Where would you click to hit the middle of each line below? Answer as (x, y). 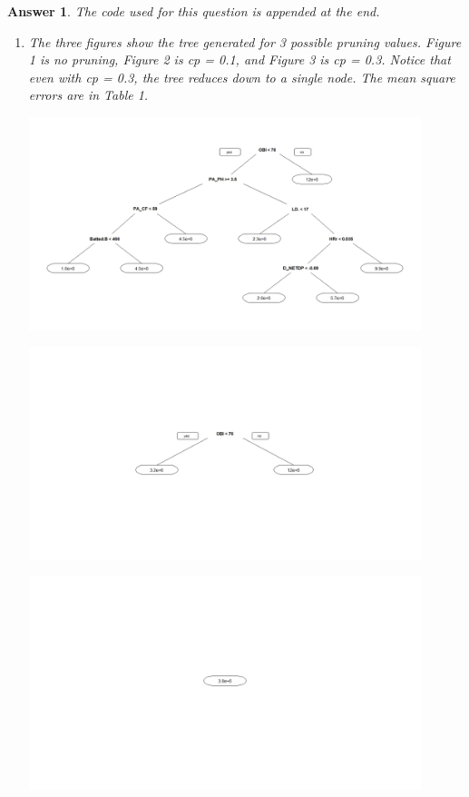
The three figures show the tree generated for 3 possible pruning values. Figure (245, 41)
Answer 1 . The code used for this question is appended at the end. (194, 11)
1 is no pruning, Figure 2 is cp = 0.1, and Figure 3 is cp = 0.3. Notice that (239, 59)
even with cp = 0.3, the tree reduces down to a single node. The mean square (242, 77)
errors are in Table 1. (88, 95)
